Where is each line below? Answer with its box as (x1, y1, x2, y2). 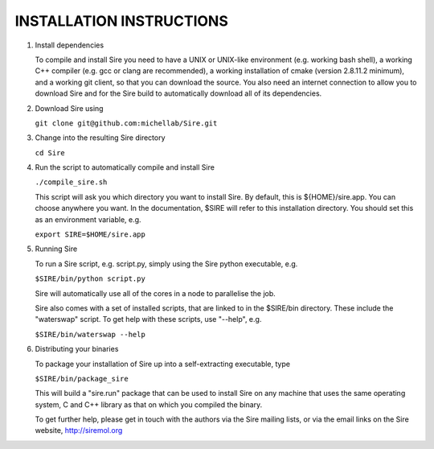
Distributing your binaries (35, 344, 119, 354)
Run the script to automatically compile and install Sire (35, 163, 215, 172)
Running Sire (35, 244, 78, 253)
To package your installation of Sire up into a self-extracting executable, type (35, 359, 291, 369)
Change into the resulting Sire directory (35, 133, 166, 142)
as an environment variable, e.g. (35, 214, 141, 224)
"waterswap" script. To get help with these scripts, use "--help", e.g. (35, 315, 262, 324)
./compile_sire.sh (35, 178, 108, 187)
